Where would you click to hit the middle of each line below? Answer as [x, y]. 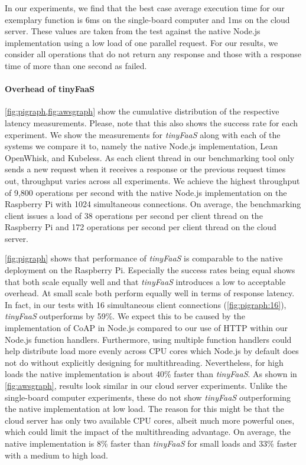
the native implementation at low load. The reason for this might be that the [144, 409]
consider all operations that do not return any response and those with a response [153, 54]
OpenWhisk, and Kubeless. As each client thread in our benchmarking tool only [150, 157]
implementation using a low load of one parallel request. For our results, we [141, 42]
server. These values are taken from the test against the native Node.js [133, 31]
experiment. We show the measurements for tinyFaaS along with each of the [143, 134]
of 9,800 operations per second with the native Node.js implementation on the [146, 192]
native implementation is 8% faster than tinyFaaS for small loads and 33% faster [151, 443]
